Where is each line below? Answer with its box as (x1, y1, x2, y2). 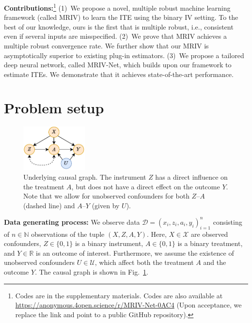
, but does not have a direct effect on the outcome (71, 181, 220, 191)
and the (203, 257, 226, 267)
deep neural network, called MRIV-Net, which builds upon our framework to (4, 60, 232, 70)
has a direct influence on (155, 172, 228, 182)
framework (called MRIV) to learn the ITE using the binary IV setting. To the (4, 12, 238, 22)
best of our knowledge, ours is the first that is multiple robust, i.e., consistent (4, 21, 234, 31)
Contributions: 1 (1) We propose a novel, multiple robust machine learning (4, 1, 231, 13)
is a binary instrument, (75, 238, 143, 248)
